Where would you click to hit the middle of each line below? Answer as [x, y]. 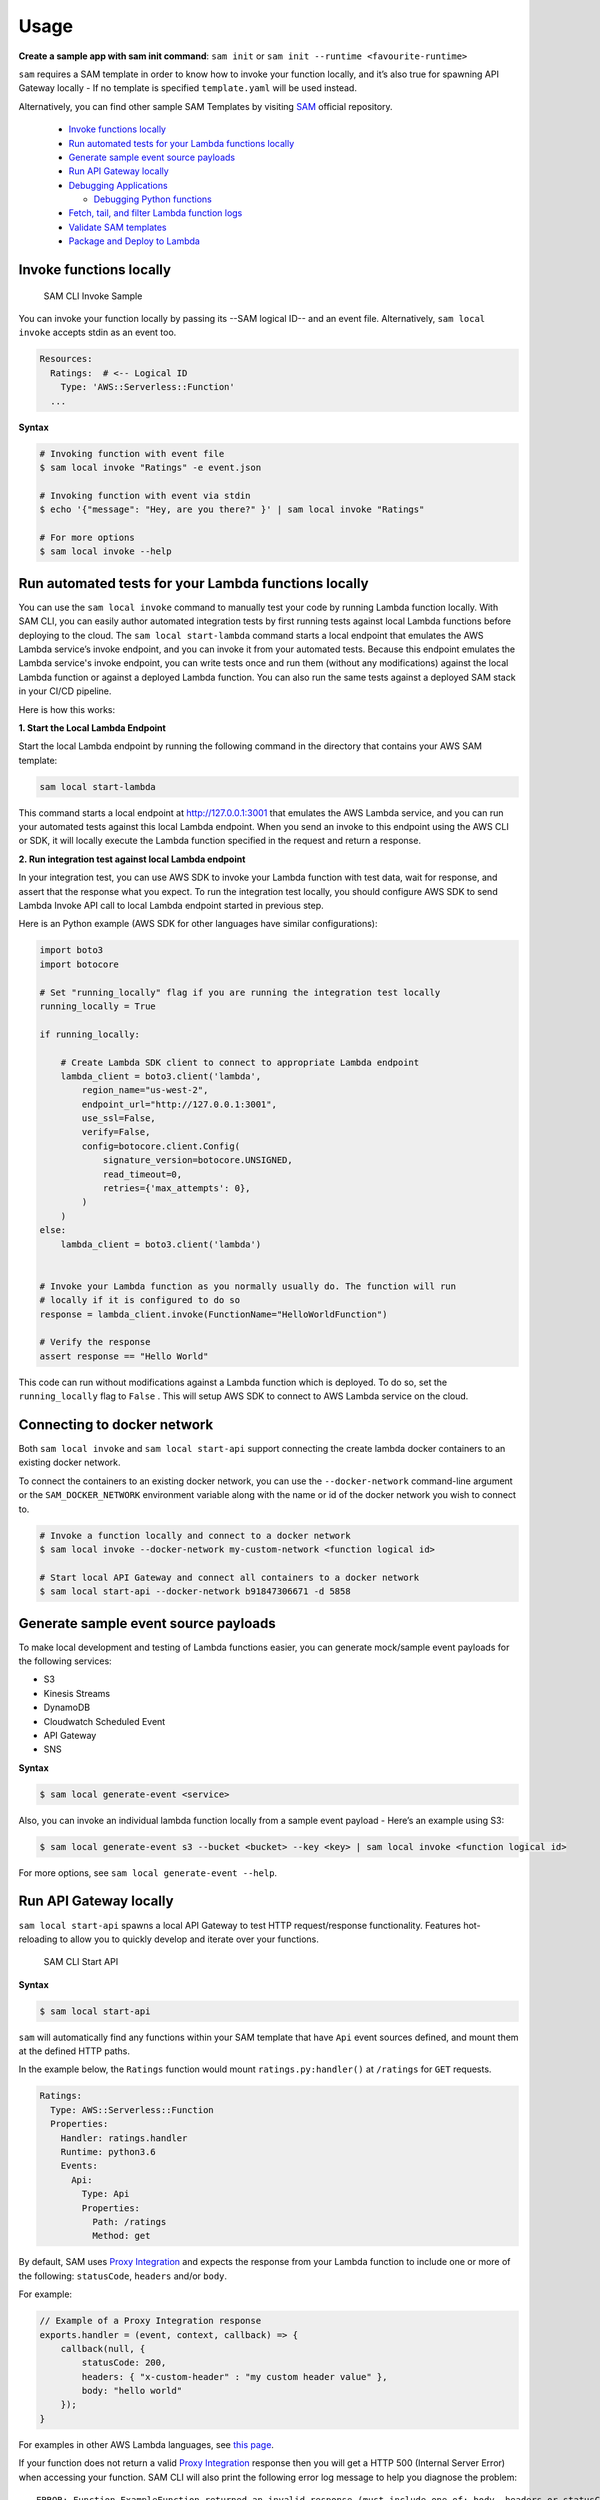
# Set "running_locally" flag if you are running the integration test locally [240, 992]
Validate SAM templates [117, 227]
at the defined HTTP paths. [74, 2051]
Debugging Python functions [152, 199]
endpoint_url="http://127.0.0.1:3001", [179, 1104]
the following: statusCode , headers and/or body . [123, 2276]
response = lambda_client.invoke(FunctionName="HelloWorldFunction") [213, 1314]
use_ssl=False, [119, 1118]
